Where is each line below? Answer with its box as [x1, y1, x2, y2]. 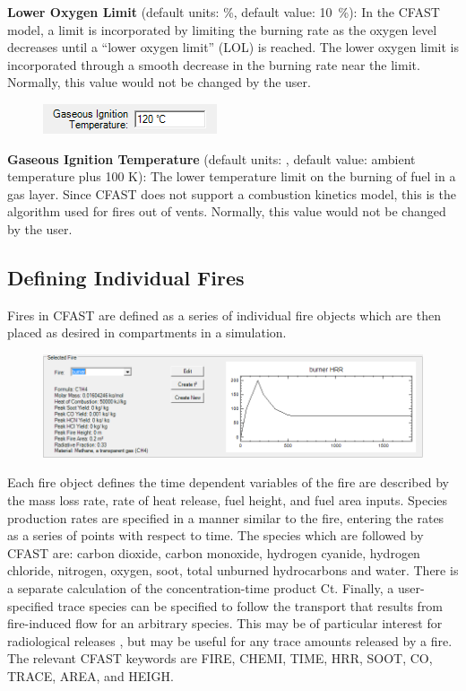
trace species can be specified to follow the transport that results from [57, 596, 444, 615]
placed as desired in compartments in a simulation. [7, 323, 287, 342]
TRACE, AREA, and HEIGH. [7, 666, 174, 685]
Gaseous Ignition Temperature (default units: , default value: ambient [7, 149, 416, 168]
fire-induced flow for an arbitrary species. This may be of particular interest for [7, 614, 443, 633]
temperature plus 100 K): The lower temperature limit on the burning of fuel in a [7, 167, 456, 186]
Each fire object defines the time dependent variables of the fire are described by [7, 473, 449, 492]
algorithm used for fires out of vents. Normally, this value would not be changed [7, 202, 446, 221]
